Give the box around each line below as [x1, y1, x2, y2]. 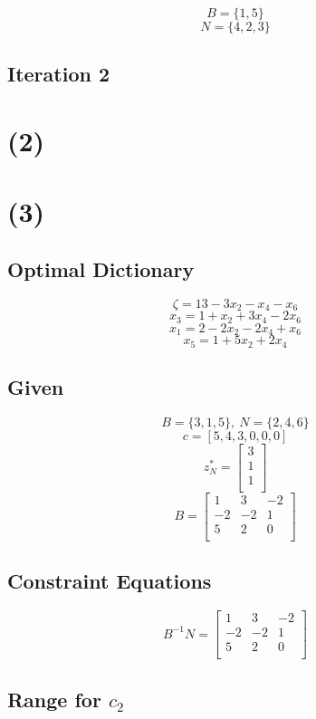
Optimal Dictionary [7, 254, 195, 283]
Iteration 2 [7, 60, 110, 88]
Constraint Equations [7, 567, 212, 595]
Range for [7, 685, 101, 713]
